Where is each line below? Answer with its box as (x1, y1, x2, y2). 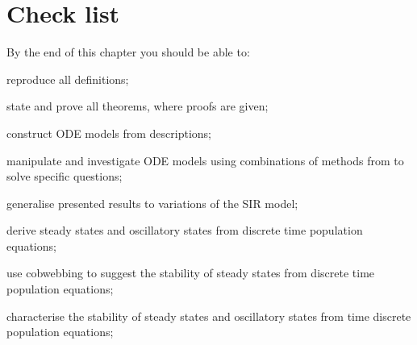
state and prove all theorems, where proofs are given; (6, 98, 269, 114)
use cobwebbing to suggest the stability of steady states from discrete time (6, 264, 375, 281)
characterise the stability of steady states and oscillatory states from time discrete (6, 307, 411, 324)
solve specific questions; (6, 168, 123, 185)
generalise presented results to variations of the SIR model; (6, 194, 298, 211)
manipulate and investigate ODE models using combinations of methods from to (6, 152, 404, 168)
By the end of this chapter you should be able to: (6, 44, 250, 60)
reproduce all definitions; (6, 70, 129, 87)
